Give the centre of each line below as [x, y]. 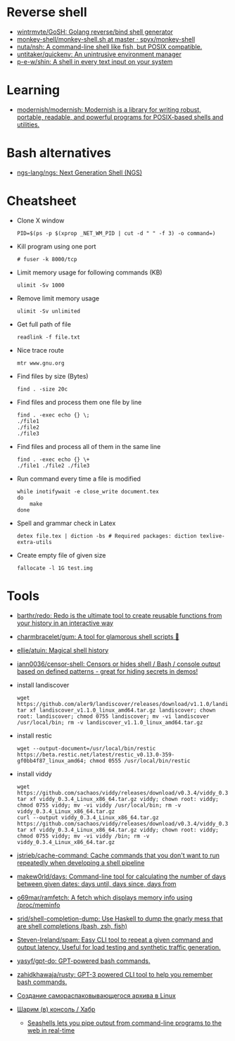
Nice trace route [40, 350]
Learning [33, 90]
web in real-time [51, 1030]
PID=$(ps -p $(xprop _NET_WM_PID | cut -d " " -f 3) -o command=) [116, 233]
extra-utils [34, 542]
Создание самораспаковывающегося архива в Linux [96, 995]
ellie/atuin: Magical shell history [63, 650]
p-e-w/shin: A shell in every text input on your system [95, 61]
